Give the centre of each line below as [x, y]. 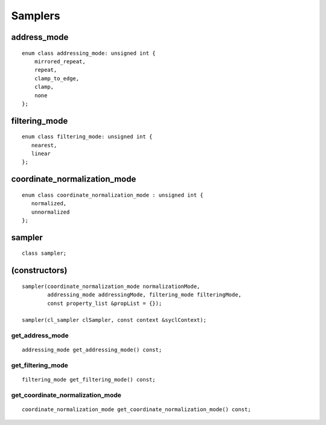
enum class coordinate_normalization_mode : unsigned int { [113, 195]
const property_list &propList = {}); [105, 303]
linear [41, 154]
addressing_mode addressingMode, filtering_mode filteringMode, [144, 295]
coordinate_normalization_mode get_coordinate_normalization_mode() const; [136, 410]
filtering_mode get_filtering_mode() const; [89, 380]
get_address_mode [40, 336]
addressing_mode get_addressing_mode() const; [92, 350]
